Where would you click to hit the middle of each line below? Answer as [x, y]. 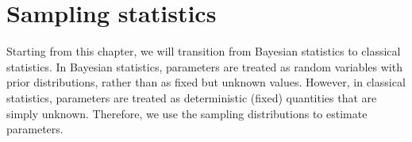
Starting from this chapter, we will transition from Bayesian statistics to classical [204, 51]
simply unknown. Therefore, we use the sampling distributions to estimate [187, 113]
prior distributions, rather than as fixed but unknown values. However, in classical [206, 82]
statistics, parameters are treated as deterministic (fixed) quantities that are [192, 97]
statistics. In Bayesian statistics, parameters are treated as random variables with [204, 66]
